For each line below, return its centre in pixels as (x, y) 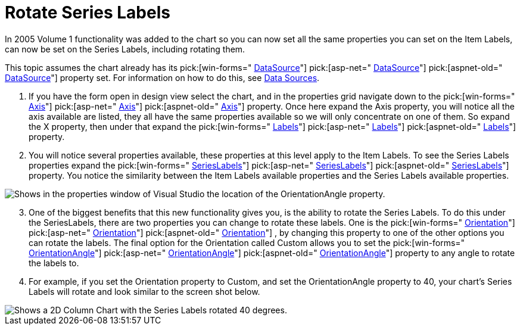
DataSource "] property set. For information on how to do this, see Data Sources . (162, 77)
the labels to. (54, 263)
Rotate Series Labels (88, 13)
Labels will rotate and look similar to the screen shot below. (144, 291)
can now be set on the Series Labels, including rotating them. (125, 49)
